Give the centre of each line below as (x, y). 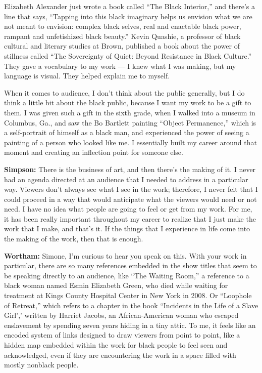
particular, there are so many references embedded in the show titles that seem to (130, 265)
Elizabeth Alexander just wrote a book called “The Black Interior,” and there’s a (129, 6)
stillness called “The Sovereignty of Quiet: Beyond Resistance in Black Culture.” (128, 55)
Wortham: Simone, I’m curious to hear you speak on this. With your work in (125, 255)
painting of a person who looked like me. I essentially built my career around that (130, 142)
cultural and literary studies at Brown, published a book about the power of (122, 46)
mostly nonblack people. (41, 365)
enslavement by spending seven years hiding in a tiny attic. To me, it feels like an (130, 325)
